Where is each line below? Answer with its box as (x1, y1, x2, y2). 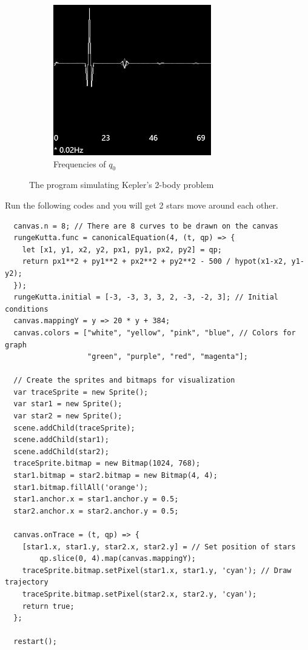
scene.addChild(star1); (13, 435, 109, 444)
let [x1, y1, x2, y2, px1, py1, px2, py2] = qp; (22, 245, 222, 254)
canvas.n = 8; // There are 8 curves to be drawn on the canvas (13, 221, 279, 230)
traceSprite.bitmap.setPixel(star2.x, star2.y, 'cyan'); (22, 589, 257, 598)
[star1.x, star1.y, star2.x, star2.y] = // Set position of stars (22, 542, 296, 551)
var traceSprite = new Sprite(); (13, 387, 149, 397)
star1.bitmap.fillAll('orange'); (13, 483, 149, 492)
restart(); (13, 637, 57, 646)
